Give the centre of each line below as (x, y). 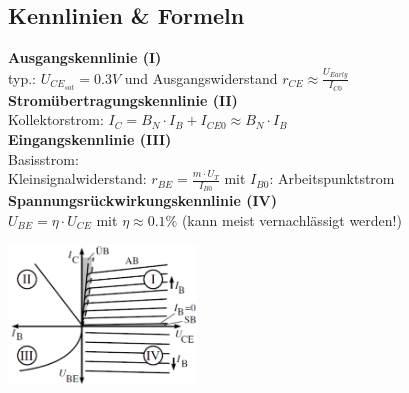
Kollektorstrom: (56, 119)
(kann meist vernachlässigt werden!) (291, 219)
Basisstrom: (43, 158)
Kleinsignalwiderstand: (77, 178)
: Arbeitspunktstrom (332, 178)
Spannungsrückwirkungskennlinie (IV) (142, 200)
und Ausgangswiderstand (201, 77)
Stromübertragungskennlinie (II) (123, 99)
